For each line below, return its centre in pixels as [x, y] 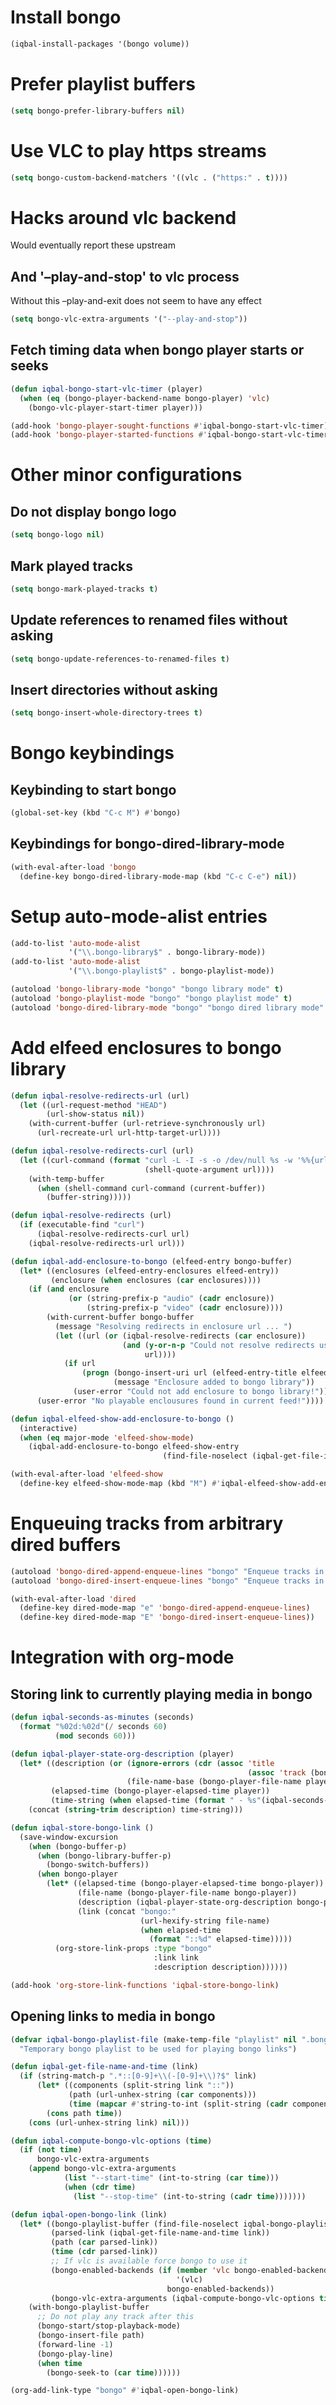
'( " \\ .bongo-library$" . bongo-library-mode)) [167, 952]
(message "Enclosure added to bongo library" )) [214, 1382]
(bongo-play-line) [75, 2354]
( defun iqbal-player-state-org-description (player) [122, 1754]
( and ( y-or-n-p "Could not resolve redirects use [227, 1345]
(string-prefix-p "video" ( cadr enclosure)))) [185, 1308]
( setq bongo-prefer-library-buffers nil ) [98, 111]
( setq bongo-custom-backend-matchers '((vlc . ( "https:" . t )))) [149, 177]
